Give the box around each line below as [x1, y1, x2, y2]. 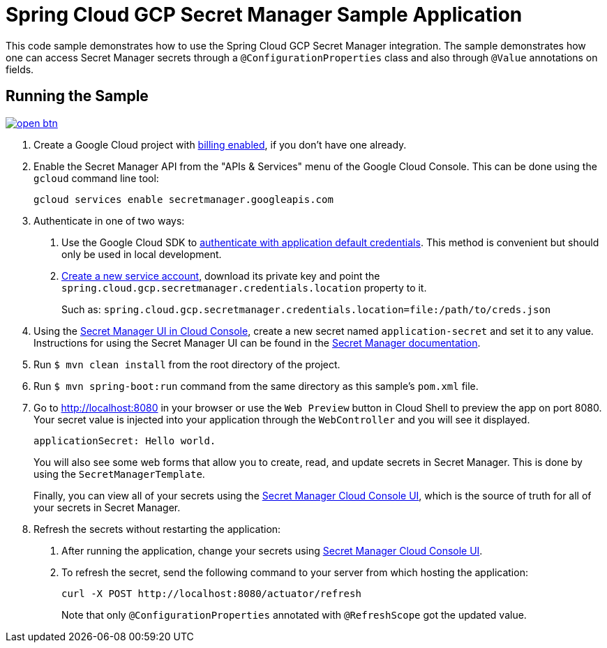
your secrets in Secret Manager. [33, 501, 181, 513]
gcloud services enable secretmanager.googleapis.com [33, 193, 334, 205]
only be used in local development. [61, 248, 222, 260]
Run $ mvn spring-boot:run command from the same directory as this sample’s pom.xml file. [33, 379, 479, 392]
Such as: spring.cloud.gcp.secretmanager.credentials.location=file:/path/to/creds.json [61, 303, 551, 315]
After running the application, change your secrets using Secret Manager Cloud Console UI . [61, 544, 483, 557]
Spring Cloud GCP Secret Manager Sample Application [6, 3, 523, 27]
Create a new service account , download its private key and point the [61, 269, 380, 282]
